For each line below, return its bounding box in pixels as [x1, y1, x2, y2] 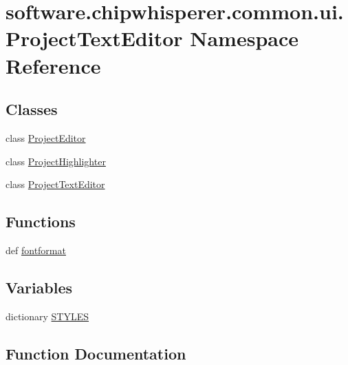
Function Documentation [6, 342, 186, 364]
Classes [6, 98, 58, 120]
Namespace [190, 24, 299, 52]
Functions [6, 211, 76, 232]
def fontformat [6, 242, 66, 257]
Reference [6, 51, 101, 79]
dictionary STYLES [6, 309, 89, 323]
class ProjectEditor [6, 130, 86, 145]
